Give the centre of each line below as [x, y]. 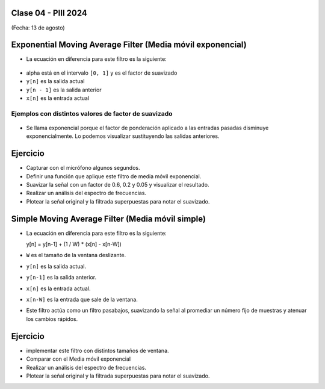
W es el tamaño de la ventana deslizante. [76, 255]
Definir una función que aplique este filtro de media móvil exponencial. [114, 176]
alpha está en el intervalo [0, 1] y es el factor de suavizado [102, 73]
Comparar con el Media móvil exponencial [79, 359]
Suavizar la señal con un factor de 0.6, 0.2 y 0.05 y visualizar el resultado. [118, 185]
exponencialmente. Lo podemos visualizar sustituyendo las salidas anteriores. [123, 136]
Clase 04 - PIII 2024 [49, 13]
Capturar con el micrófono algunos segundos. [83, 168]
